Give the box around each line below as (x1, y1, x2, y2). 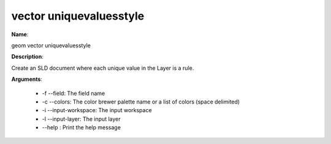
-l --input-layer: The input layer (42, 115, 121, 123)
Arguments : (11, 75, 43, 83)
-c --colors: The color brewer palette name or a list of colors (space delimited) (42, 98, 240, 105)
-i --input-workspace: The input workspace (42, 107, 153, 114)
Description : (11, 53, 44, 61)
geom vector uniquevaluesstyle (11, 42, 91, 49)
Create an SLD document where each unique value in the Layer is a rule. (11, 64, 194, 72)
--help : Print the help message (42, 124, 121, 131)
